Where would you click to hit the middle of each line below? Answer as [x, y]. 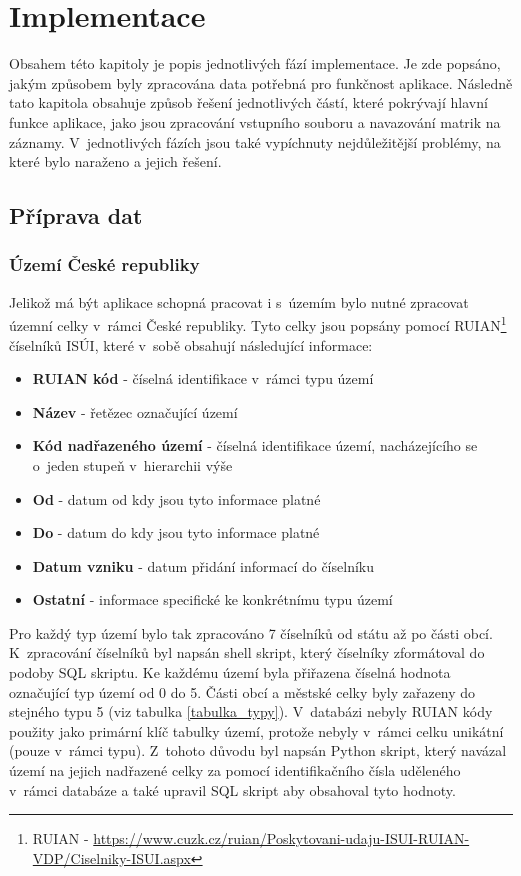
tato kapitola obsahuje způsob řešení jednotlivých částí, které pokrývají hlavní [248, 102]
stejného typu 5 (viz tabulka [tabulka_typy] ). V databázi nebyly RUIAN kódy [251, 711]
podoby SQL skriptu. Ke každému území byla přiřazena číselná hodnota [230, 672]
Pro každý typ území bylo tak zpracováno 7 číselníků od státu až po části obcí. [251, 632]
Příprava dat [76, 215]
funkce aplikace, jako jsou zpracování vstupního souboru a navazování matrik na [255, 121]
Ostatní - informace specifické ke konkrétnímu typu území [212, 599]
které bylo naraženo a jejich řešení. [115, 161]
